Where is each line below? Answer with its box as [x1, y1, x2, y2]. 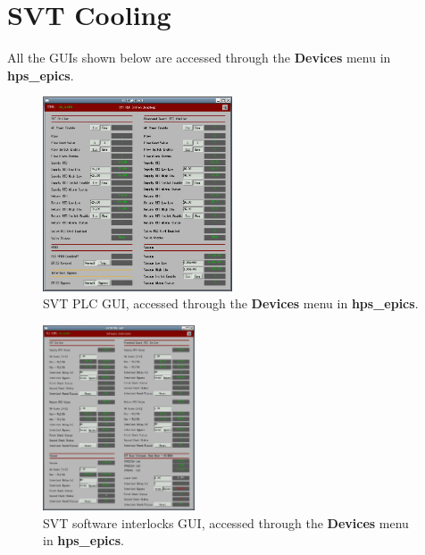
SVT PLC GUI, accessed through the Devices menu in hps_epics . [43, 294, 419, 313]
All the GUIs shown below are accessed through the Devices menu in [7, 48, 391, 67]
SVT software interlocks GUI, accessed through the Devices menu [43, 513, 409, 532]
